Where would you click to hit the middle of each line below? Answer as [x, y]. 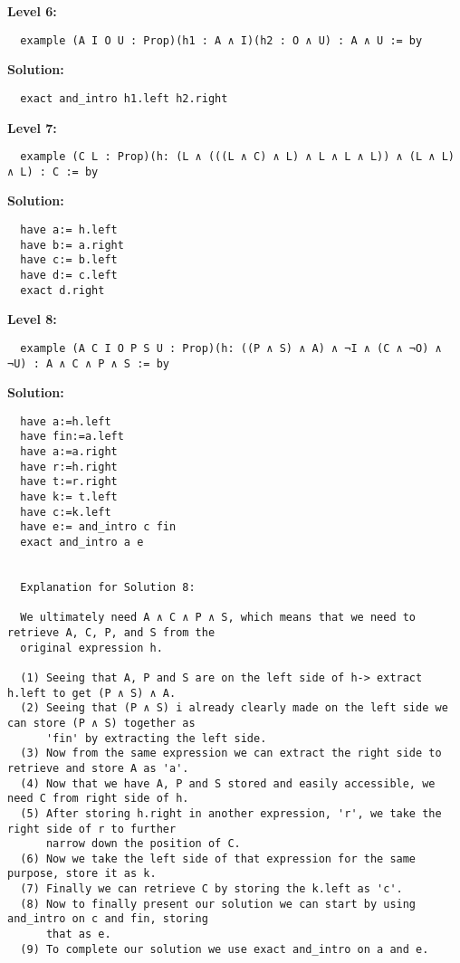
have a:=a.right [69, 452]
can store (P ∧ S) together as [101, 723]
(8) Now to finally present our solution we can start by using [218, 904]
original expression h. [91, 648]
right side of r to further [92, 829]
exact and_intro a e [82, 543]
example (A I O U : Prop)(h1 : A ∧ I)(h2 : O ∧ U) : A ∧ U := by [221, 40]
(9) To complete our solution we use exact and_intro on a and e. [225, 949]
